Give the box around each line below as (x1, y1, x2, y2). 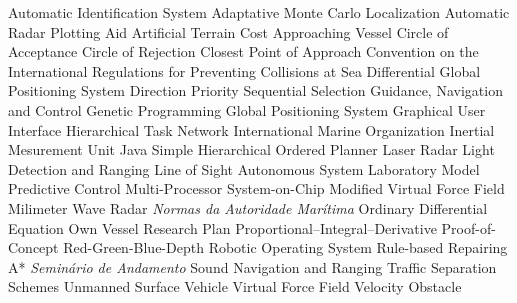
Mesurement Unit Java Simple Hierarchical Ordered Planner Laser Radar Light (8, 139, 495, 160)
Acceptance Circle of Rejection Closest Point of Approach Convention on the (8, 41, 479, 62)
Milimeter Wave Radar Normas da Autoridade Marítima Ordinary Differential (8, 197, 488, 218)
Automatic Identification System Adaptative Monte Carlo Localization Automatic (8, 2, 510, 22)
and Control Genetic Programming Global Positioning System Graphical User (8, 99, 486, 120)
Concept (8, 237, 59, 258)
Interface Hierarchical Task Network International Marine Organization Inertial (8, 119, 495, 140)
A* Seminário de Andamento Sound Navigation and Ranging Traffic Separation (8, 256, 497, 277)
